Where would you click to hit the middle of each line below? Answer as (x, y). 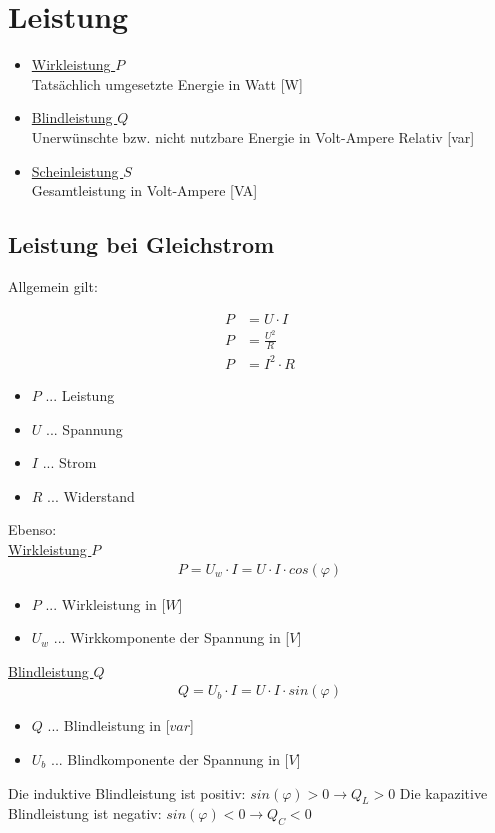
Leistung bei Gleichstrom (141, 244)
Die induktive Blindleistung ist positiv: (127, 792)
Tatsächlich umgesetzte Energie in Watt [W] (167, 83)
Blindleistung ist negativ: (85, 813)
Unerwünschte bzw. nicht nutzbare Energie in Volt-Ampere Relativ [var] (253, 136)
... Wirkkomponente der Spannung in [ (171, 637)
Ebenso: (32, 529)
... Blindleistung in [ (108, 725)
